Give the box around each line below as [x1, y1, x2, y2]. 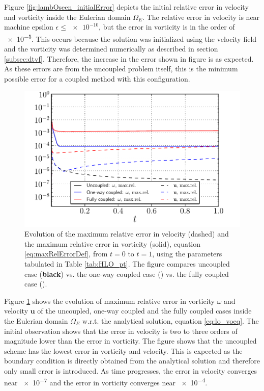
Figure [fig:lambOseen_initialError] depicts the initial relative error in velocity [4, 2, 249, 12]
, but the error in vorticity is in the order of [99, 21, 235, 32]
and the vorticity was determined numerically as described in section [4, 43, 218, 54]
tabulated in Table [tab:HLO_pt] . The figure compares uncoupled [24, 258, 230, 269]
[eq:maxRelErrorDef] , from [24, 248, 108, 259]
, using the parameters [152, 248, 222, 259]
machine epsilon [4, 21, 53, 32]
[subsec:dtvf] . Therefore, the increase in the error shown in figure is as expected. [4, 53, 254, 64]
